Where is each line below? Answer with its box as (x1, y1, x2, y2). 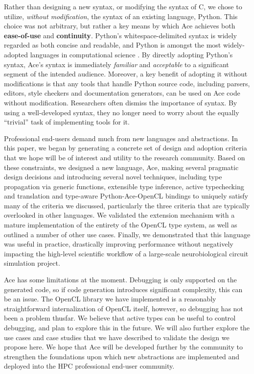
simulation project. (4, 258, 60, 268)
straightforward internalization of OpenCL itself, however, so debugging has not (4, 303, 243, 313)
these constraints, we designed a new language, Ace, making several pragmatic (4, 162, 239, 172)
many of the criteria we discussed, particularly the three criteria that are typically (4, 200, 250, 210)
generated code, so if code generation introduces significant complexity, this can (4, 284, 243, 294)
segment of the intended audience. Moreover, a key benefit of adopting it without (4, 69, 248, 79)
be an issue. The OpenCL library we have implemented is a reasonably (4, 294, 216, 304)
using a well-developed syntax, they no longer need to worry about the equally (4, 107, 239, 117)
